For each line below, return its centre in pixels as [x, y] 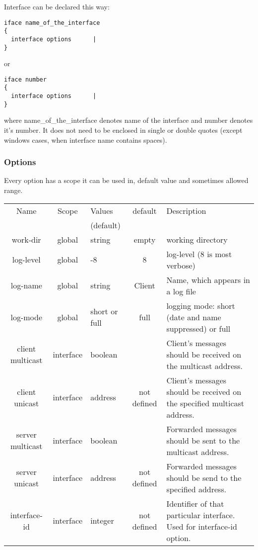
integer [102, 521]
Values [102, 210]
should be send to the [204, 477]
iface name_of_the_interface [52, 23]
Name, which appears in [208, 279]
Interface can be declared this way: [57, 6]
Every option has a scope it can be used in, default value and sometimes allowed [126, 180]
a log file [181, 291]
